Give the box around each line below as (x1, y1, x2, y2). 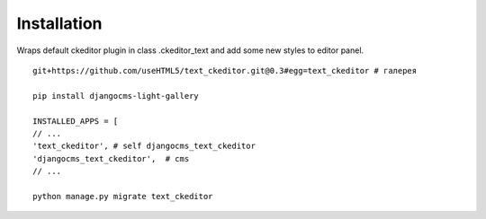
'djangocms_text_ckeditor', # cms (32, 153, 190, 163)
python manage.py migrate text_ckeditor (32, 191, 213, 201)
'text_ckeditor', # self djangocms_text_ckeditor (32, 141, 256, 152)
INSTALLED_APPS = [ (32, 116, 119, 126)
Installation (16, 13, 103, 33)
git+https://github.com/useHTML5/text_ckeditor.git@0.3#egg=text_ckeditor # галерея (32, 66, 418, 75)
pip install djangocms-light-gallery (32, 91, 200, 101)
